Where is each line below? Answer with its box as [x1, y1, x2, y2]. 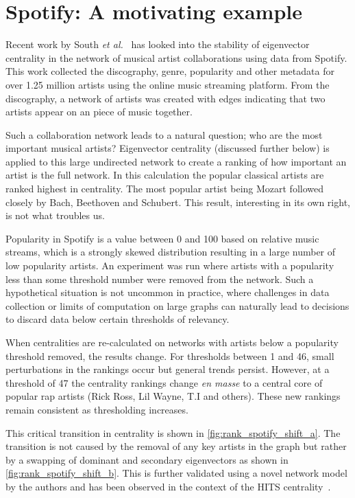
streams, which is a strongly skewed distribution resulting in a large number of [5, 245, 336, 259]
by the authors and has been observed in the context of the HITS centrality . [5, 479, 331, 493]
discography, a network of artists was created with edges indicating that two [5, 91, 326, 105]
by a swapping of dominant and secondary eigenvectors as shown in [5, 452, 289, 466]
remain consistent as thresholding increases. [5, 402, 188, 416]
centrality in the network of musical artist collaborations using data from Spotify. [5, 50, 347, 65]
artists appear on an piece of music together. [5, 104, 193, 119]
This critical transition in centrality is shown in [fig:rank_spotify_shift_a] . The [5, 425, 341, 440]
